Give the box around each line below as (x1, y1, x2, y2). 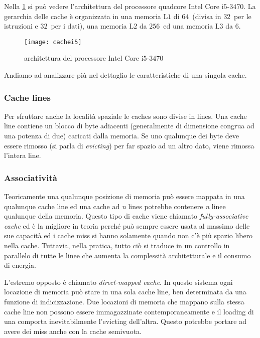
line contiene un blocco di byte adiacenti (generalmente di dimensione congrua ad (4, 120, 254, 131)
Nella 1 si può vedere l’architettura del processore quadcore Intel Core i (4, 1, 224, 11)
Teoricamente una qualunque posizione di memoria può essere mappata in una (4, 191, 245, 202)
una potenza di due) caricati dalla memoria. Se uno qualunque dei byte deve (4, 130, 239, 141)
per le (234, 11, 251, 21)
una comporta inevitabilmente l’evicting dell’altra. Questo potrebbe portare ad (4, 316, 246, 326)
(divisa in (192, 11, 221, 21)
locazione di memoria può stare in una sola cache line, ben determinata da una (4, 286, 246, 297)
